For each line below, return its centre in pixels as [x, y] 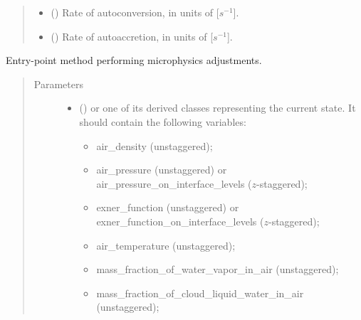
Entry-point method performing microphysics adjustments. [134, 60]
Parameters [58, 84]
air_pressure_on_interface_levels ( [174, 183]
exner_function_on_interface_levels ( [180, 221]
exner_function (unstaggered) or [168, 207]
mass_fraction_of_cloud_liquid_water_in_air [200, 293]
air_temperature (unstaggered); [166, 245]
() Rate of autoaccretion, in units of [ [132, 36]
